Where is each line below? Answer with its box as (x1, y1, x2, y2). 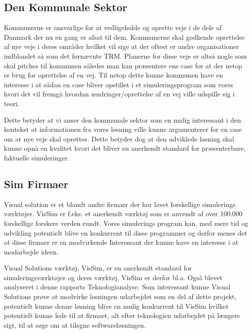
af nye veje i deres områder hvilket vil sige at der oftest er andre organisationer (4, 41, 239, 51)
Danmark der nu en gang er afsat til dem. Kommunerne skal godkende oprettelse (4, 32, 245, 42)
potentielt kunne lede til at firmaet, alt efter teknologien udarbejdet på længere (4, 310, 240, 320)
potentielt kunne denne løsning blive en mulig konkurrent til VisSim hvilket (4, 301, 229, 311)
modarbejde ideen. (4, 246, 59, 256)
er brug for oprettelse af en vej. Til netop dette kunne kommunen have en (4, 70, 223, 80)
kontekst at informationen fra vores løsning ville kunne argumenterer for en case (4, 124, 242, 134)
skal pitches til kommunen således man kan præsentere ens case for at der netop (4, 60, 242, 70)
